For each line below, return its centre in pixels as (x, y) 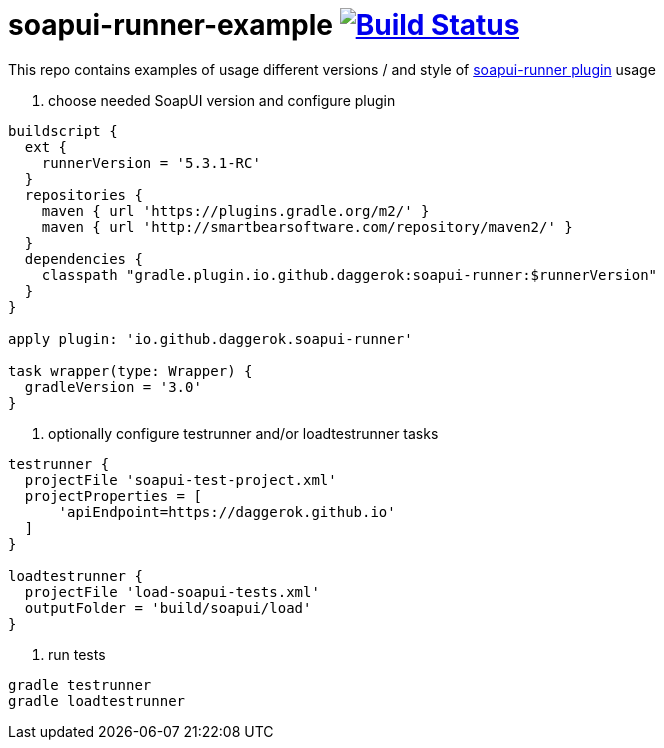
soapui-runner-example (171, 25)
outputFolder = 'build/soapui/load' (168, 607)
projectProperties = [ (113, 495)
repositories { (83, 194)
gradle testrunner (80, 684)
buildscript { (63, 130)
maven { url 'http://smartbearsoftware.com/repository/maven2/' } (307, 226)
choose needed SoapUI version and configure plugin (222, 100)
